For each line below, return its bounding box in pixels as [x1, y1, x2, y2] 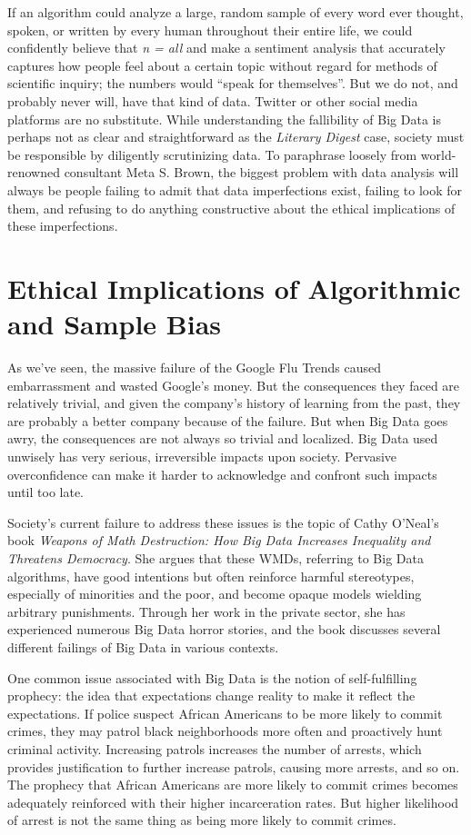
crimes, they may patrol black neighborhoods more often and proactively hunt [7, 721, 443, 741]
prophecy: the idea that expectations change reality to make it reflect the [7, 686, 416, 705]
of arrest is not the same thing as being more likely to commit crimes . [7, 810, 396, 830]
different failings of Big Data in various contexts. [7, 637, 279, 656]
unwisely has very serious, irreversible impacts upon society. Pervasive [7, 447, 397, 465]
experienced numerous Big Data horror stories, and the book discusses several [7, 620, 441, 639]
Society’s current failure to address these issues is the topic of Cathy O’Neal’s [7, 512, 439, 532]
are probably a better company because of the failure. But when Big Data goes [7, 411, 448, 430]
